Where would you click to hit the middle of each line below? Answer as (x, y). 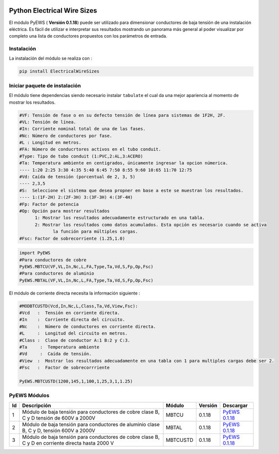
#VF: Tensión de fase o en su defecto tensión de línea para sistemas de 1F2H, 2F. (122, 115)
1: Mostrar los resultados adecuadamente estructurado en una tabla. (120, 218)
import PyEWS (35, 253)
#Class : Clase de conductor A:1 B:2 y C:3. (75, 340)
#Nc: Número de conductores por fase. (66, 136)
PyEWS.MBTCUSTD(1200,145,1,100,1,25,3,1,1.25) (76, 381)
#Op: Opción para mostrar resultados (64, 211)
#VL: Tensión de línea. (48, 122)
